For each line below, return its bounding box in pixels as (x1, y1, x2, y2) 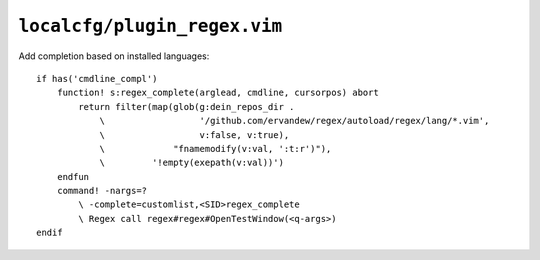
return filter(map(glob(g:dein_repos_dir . (78, 101, 295, 112)
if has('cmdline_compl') (36, 73, 158, 84)
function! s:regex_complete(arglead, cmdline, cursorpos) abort (56, 87, 379, 99)
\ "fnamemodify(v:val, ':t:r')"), (99, 143, 332, 154)
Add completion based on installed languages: (18, 50, 210, 62)
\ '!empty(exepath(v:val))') (99, 157, 285, 169)
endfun (56, 171, 90, 182)
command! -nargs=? (56, 185, 148, 197)
